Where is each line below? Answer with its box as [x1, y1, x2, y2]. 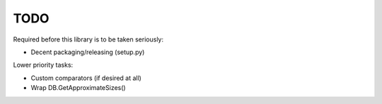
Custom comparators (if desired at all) [30, 74, 141, 82]
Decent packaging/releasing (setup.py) [30, 48, 145, 56]
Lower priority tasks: [13, 60, 74, 70]
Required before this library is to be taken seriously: [13, 35, 164, 44]
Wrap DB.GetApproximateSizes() [30, 84, 127, 92]
